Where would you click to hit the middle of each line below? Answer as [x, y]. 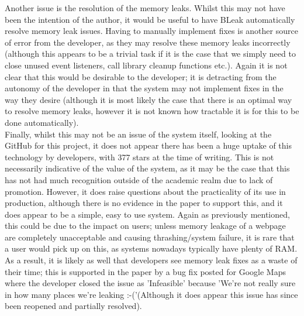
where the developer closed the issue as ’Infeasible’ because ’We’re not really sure [150, 283]
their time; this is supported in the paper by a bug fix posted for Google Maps [145, 271]
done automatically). [42, 122]
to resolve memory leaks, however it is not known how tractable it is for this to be [152, 111]
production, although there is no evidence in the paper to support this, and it [144, 203]
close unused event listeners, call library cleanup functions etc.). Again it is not [146, 65]
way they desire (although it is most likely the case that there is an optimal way [148, 99]
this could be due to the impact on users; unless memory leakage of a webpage [145, 226]
